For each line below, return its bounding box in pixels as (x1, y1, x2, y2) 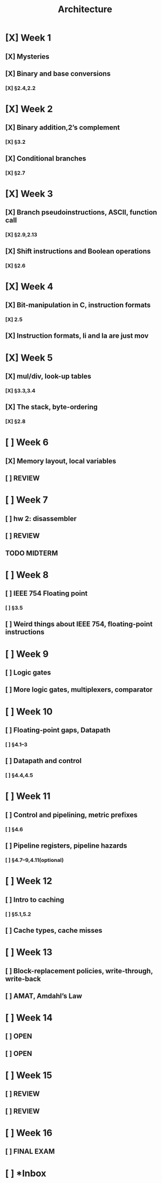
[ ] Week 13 (5, 947, 53, 958)
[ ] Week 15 (5, 1070, 52, 1081)
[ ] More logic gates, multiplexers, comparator (5, 685, 153, 694)
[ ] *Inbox (5, 1167, 47, 1179)
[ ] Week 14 (5, 1012, 53, 1023)
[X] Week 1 (5, 32, 52, 44)
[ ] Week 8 (5, 569, 49, 580)
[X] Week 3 (5, 188, 53, 200)
